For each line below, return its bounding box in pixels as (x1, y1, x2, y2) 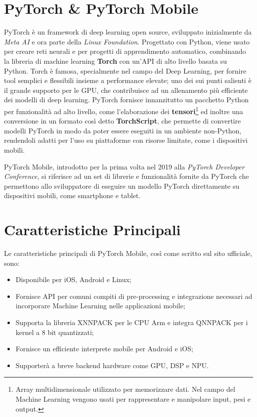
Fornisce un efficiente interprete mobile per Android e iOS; (15, 343, 193, 354)
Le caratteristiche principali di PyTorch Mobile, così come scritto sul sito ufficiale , (4, 248, 253, 258)
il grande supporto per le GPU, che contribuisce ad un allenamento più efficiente (4, 84, 248, 95)
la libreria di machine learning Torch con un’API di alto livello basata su (4, 55, 227, 66)
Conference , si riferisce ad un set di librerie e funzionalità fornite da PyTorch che (4, 171, 249, 181)
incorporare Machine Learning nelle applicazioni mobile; (15, 300, 185, 311)
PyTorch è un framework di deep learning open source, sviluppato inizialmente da (4, 27, 252, 37)
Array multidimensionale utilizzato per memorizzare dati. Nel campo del (15, 384, 235, 394)
